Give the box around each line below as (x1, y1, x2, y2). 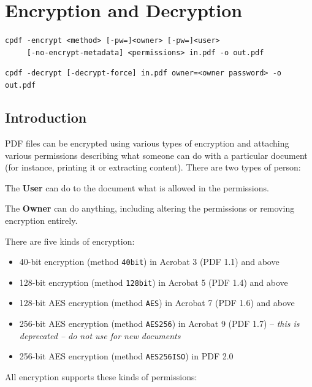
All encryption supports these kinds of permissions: (5, 370, 197, 383)
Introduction (5, 108, 87, 127)
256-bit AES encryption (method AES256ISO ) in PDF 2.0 (19, 350, 234, 362)
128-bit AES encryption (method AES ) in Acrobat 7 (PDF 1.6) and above (19, 296, 295, 309)
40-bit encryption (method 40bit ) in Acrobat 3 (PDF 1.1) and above (19, 255, 280, 268)
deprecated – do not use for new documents (19, 329, 181, 342)
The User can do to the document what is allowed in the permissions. (5, 181, 269, 194)
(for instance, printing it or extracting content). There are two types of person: (5, 161, 301, 174)
